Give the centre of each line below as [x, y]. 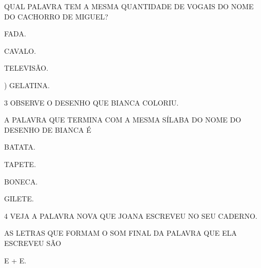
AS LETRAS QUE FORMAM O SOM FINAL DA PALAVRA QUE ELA [121, 233]
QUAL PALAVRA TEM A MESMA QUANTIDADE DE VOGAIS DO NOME [129, 6]
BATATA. [20, 147]
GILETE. [19, 199]
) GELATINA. [27, 85]
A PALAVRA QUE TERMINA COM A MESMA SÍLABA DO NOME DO [123, 120]
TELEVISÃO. [26, 68]
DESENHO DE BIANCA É [48, 129]
